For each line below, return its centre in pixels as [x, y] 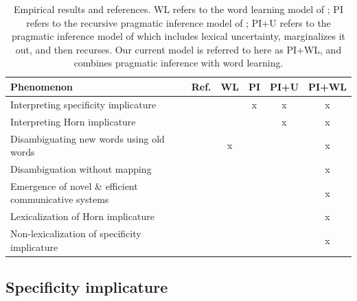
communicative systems [60, 199]
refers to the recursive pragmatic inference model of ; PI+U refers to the [178, 22]
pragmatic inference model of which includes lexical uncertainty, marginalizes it [178, 36]
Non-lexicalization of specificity [76, 233]
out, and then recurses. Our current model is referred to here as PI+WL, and [178, 49]
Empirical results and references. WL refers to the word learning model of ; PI [178, 9]
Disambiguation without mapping [81, 168]
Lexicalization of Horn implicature [82, 216]
